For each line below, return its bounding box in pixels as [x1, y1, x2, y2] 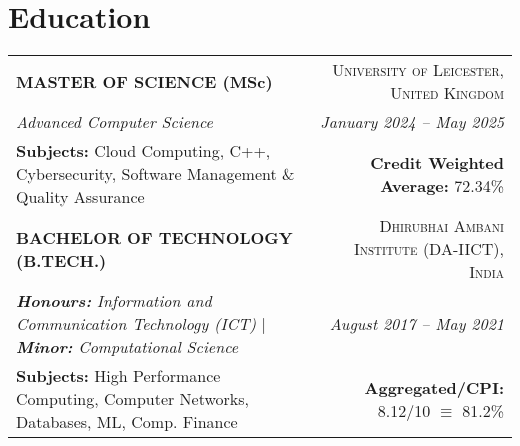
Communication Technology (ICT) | [16, 312, 266, 336]
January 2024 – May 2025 [320, 110, 504, 134]
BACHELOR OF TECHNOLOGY [16, 225, 293, 249]
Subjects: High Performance [16, 364, 221, 388]
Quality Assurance [16, 185, 145, 209]
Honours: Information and [16, 289, 212, 313]
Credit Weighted [370, 150, 504, 174]
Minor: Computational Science [16, 335, 239, 359]
